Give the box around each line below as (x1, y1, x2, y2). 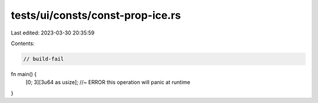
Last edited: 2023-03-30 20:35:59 (11, 29, 95, 36)
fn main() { (11, 70, 37, 77)
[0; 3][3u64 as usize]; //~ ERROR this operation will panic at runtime (25, 79, 191, 86)
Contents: (11, 40, 35, 47)
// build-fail (23, 56, 64, 62)
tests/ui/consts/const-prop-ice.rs (11, 9, 181, 22)
